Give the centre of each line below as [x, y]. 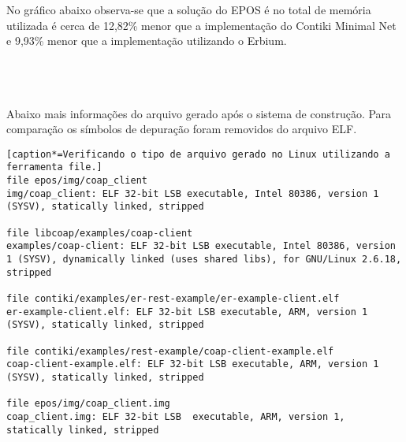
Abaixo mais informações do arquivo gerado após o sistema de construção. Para [199, 113]
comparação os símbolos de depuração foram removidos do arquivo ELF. [182, 129]
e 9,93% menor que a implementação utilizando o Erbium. [147, 41]
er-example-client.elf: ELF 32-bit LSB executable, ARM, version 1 [187, 312]
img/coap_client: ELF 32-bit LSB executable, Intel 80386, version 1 [193, 193]
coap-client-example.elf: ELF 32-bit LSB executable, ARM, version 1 [193, 364]
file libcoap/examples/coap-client [100, 233]
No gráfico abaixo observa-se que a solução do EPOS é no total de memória [189, 9]
